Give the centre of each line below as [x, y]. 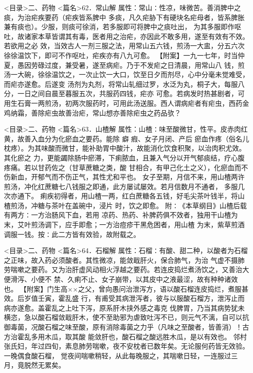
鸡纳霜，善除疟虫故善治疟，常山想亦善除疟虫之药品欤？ [92, 112]
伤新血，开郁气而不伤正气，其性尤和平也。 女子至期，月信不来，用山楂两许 [124, 177]
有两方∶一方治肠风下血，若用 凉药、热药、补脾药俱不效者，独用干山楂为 [121, 215]
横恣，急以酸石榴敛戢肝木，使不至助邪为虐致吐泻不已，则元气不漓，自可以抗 [126, 317]
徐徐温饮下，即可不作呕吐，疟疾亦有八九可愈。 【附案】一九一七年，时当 [121, 55]
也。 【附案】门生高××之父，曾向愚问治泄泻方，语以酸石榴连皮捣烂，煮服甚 [126, 288]
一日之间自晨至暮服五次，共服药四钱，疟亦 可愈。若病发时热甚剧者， [127, 93]
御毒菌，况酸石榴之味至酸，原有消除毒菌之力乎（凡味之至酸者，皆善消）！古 [126, 327]
